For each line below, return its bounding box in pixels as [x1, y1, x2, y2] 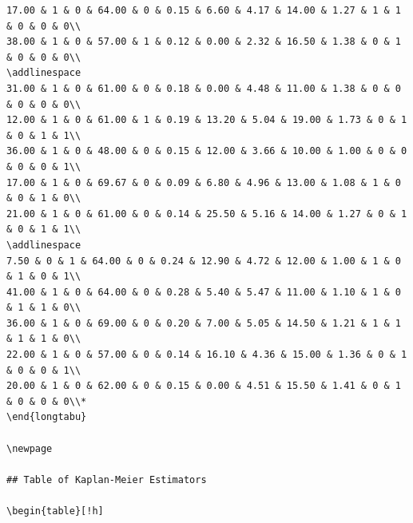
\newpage [6, 442, 53, 454]
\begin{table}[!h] [6, 505, 104, 517]
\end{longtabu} [6, 411, 87, 423]
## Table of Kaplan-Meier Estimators [6, 473, 207, 485]
